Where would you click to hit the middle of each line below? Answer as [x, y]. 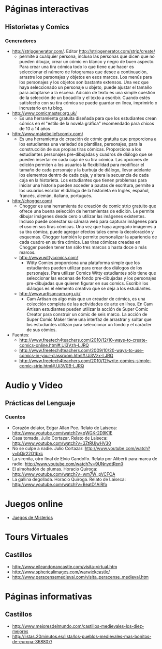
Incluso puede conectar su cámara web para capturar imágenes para [88, 221]
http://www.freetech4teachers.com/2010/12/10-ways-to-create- [83, 340]
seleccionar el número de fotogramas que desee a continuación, [83, 72]
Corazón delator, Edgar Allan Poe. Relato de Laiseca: [64, 428]
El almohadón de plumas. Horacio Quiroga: [55, 469]
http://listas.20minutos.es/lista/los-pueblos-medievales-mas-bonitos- [81, 636]
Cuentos [15, 417]
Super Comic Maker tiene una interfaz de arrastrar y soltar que [89, 319]
